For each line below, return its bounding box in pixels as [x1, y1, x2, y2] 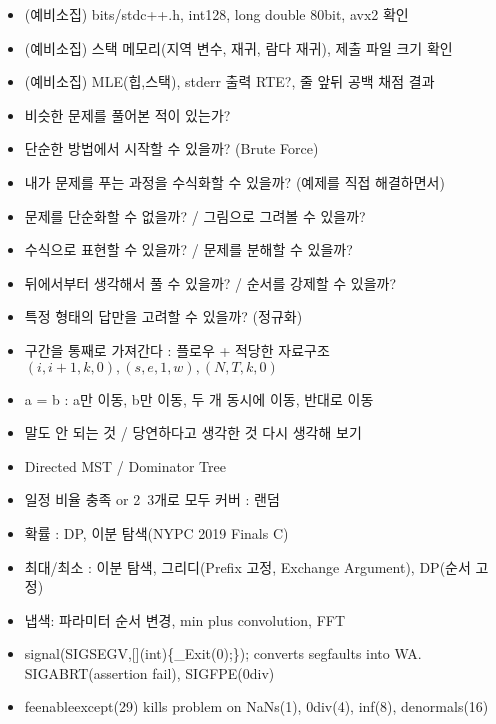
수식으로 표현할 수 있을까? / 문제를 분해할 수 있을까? [24, 239, 353, 260]
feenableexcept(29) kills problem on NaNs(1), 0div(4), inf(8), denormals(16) [24, 696, 489, 717]
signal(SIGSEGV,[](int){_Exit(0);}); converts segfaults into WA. [24, 643, 422, 664]
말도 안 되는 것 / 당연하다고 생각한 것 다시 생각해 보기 [24, 422, 362, 443]
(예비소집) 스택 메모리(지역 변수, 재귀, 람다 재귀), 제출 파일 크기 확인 [24, 37, 453, 58]
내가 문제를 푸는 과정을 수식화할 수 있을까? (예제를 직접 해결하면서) [24, 171, 445, 192]
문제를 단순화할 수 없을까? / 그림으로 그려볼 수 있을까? [24, 205, 366, 226]
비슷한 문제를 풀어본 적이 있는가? [24, 104, 231, 125]
